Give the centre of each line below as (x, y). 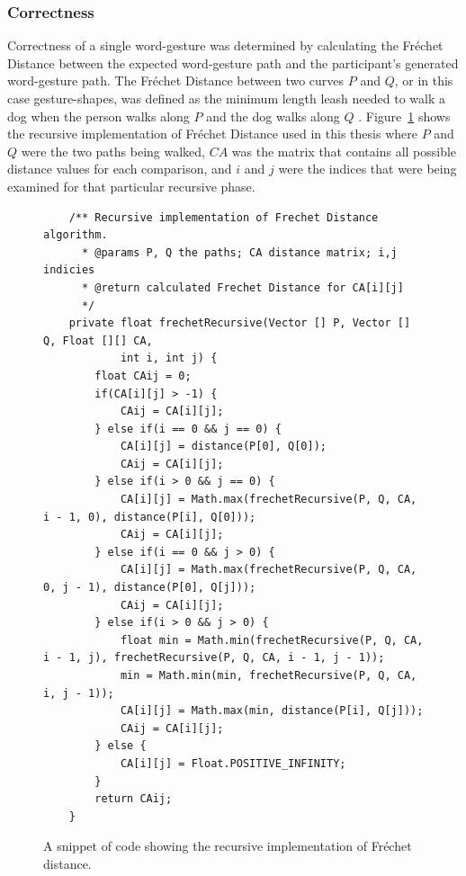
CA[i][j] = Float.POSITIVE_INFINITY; (233, 763)
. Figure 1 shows (404, 116)
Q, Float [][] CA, (98, 340)
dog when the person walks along (99, 116)
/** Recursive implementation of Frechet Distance (224, 217)
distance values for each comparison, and (120, 169)
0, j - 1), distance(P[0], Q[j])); (150, 588)
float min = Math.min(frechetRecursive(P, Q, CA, (272, 640)
